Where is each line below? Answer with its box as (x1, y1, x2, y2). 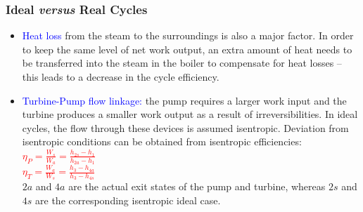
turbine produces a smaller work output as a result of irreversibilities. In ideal (22, 107, 358, 121)
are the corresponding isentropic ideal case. (35, 193, 221, 208)
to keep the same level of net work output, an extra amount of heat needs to (22, 41, 352, 56)
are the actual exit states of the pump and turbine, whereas (68, 179, 326, 194)
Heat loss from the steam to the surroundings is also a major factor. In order (22, 28, 354, 43)
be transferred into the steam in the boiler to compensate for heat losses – (22, 55, 342, 70)
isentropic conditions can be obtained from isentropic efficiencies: (22, 134, 302, 149)
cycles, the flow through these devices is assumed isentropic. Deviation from (22, 120, 349, 135)
